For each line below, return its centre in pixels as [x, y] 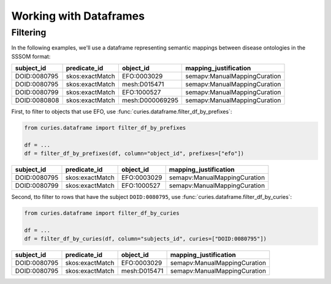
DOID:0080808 [37, 100]
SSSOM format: [31, 56]
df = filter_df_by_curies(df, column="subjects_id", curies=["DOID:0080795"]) [145, 239]
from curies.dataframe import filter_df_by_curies [102, 213]
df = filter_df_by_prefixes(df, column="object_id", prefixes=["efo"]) [134, 154]
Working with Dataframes [78, 16]
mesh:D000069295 [150, 100]
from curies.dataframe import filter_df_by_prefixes [105, 128]
